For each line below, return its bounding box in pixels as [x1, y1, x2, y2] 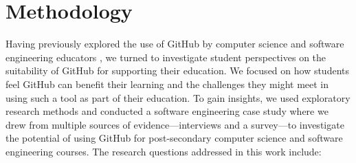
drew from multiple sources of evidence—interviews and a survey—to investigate [5, 117, 344, 131]
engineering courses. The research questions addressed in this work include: [5, 144, 322, 158]
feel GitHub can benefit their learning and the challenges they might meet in [5, 76, 329, 91]
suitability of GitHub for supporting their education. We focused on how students [5, 63, 350, 78]
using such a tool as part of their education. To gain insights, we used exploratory [5, 90, 351, 105]
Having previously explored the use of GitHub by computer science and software [5, 36, 344, 51]
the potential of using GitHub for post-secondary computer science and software [5, 131, 343, 145]
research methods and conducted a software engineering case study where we [5, 104, 329, 118]
